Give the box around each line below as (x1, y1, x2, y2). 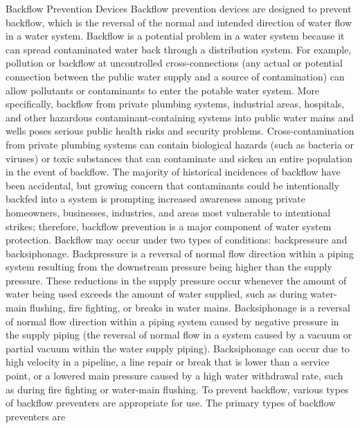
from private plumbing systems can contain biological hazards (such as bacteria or (6, 137, 354, 151)
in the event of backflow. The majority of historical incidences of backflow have (6, 164, 341, 179)
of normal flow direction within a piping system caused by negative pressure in (6, 314, 339, 328)
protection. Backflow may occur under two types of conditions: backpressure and (6, 232, 348, 247)
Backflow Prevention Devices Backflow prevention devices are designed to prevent (6, 1, 352, 15)
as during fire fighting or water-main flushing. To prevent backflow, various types (6, 382, 349, 396)
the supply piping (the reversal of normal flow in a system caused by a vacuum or (6, 327, 352, 342)
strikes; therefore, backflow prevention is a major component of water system (6, 219, 332, 233)
